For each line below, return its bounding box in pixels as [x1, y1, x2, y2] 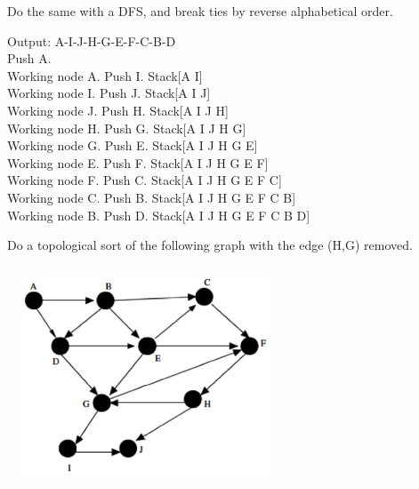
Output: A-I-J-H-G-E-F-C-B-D [7, 31, 176, 50]
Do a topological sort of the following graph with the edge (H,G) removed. [7, 236, 413, 254]
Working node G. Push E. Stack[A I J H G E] [7, 136, 258, 155]
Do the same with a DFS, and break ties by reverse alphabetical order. [7, 2, 393, 20]
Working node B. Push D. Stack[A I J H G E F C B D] [7, 205, 310, 224]
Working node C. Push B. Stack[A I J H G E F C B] [7, 188, 296, 206]
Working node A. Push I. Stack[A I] [7, 66, 203, 84]
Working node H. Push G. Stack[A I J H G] [7, 118, 246, 137]
